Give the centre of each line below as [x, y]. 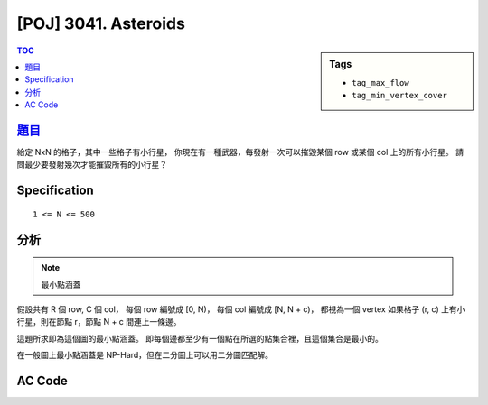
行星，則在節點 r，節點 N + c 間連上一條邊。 [99, 322]
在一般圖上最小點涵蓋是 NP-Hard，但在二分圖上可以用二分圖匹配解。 [145, 355]
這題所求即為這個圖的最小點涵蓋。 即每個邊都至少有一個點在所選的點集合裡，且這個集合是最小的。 [200, 338]
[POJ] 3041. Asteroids [101, 23]
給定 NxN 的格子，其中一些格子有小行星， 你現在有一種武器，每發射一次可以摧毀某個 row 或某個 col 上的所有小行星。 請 [240, 152]
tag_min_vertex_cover [399, 96]
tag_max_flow [381, 83]
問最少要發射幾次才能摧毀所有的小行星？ [92, 165]
